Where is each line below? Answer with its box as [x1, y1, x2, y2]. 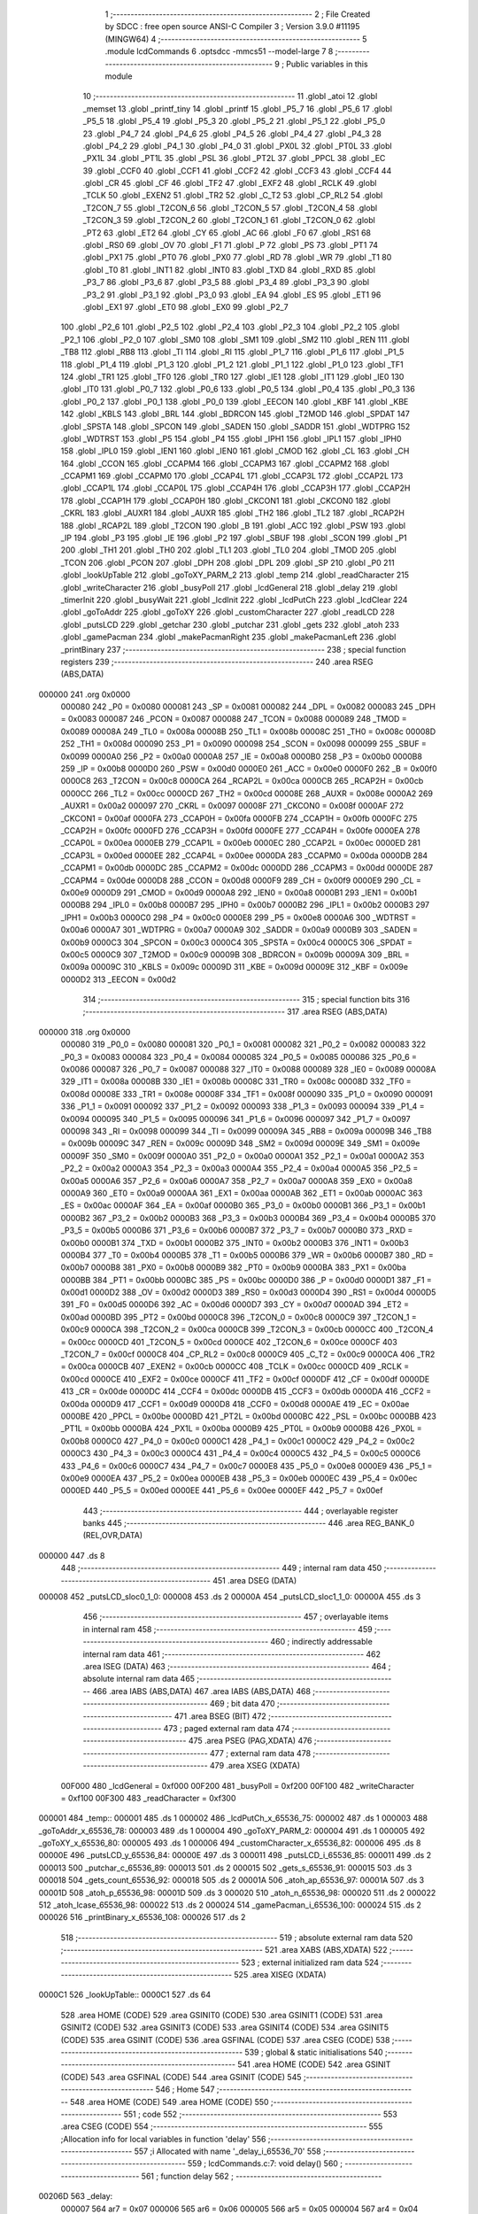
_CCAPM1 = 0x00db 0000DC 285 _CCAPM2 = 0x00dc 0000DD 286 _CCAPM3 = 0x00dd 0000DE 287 [60, 863, 434, 873]
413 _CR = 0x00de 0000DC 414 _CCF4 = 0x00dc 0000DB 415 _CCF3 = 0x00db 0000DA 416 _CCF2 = [60, 1386, 432, 1397]
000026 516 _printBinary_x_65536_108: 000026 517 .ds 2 [38, 1912, 246, 1923]
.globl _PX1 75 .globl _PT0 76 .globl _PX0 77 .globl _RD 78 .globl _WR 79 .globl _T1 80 [82, 252, 392, 263]
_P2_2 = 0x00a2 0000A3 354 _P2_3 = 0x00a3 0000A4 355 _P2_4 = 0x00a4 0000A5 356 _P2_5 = [60, 1163, 419, 1173]
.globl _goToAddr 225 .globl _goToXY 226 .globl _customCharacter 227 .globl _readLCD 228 [60, 607, 396, 617]
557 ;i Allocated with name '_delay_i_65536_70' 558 [134, 2146, 322, 2156]
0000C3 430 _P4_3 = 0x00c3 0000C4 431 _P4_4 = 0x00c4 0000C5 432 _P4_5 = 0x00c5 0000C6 [60, 1448, 420, 1459]
